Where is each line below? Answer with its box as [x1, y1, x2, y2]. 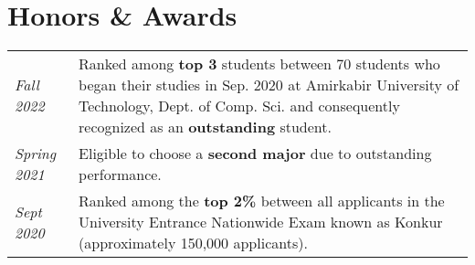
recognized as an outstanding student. [79, 116, 332, 138]
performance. [79, 164, 162, 185]
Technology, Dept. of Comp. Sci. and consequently [79, 95, 400, 117]
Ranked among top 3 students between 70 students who [79, 53, 440, 75]
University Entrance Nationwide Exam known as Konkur [79, 211, 443, 233]
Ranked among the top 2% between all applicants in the [79, 190, 445, 212]
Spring [15, 143, 57, 164]
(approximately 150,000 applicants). [79, 232, 308, 254]
